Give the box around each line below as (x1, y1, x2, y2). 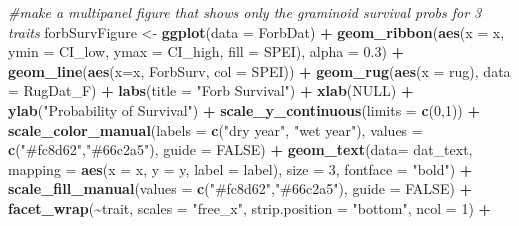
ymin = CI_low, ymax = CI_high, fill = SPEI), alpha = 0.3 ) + (8, 41, 405, 62)
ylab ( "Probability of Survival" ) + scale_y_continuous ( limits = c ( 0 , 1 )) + (8, 99, 480, 120)
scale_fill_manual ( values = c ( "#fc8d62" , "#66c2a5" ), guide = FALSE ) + (8, 178, 473, 199)
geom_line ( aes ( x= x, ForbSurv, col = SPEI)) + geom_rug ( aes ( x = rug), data (8, 60, 511, 81)
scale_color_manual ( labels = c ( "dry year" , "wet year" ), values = (8, 119, 423, 140)
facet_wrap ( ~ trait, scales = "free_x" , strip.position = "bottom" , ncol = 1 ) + (8, 197, 492, 218)
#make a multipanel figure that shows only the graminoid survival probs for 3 (8, 2, 482, 22)
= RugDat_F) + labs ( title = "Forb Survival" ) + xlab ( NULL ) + (8, 80, 414, 101)
